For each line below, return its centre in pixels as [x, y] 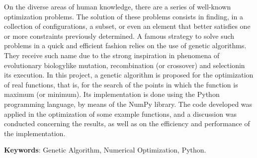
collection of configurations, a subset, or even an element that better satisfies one [127, 26]
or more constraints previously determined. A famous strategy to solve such [119, 36]
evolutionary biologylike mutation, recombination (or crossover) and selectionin [125, 65]
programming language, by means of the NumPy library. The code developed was [128, 104]
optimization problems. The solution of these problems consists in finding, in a [124, 16]
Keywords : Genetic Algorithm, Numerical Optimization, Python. [105, 150]
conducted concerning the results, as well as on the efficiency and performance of [127, 123]
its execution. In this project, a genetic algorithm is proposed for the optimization [129, 75]
